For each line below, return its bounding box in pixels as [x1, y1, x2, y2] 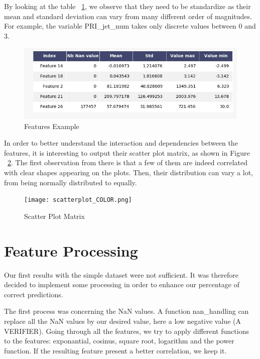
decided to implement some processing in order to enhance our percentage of [4, 279, 239, 290]
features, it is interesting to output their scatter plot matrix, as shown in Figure [4, 147, 250, 158]
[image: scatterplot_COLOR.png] [24, 196, 132, 204]
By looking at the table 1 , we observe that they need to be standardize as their [4, 1, 251, 11]
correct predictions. [4, 289, 63, 299]
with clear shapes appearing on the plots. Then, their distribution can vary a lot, [4, 167, 253, 178]
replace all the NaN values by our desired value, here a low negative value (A [4, 316, 241, 326]
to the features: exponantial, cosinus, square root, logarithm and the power [4, 335, 234, 346]
